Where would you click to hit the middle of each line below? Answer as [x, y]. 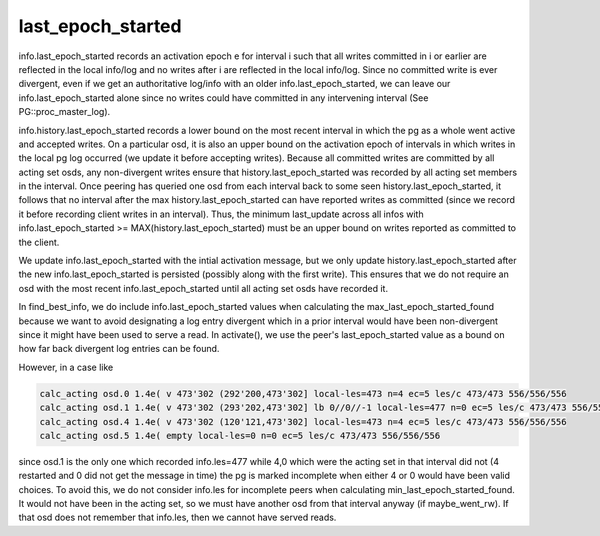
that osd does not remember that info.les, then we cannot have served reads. [177, 517]
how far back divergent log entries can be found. [119, 349]
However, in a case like [66, 367]
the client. [39, 242]
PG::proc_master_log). [64, 112]
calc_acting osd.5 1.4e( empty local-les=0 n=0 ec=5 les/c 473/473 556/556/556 [240, 435]
